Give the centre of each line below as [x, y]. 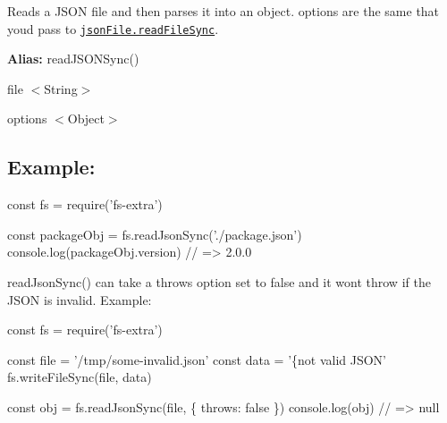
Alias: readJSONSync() [73, 59]
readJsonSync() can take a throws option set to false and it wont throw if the [219, 282]
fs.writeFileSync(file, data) [80, 377]
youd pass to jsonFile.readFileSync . [113, 28]
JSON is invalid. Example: [80, 299]
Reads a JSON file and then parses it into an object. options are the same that [223, 11]
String [61, 88]
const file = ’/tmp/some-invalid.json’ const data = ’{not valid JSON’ [197, 359]
